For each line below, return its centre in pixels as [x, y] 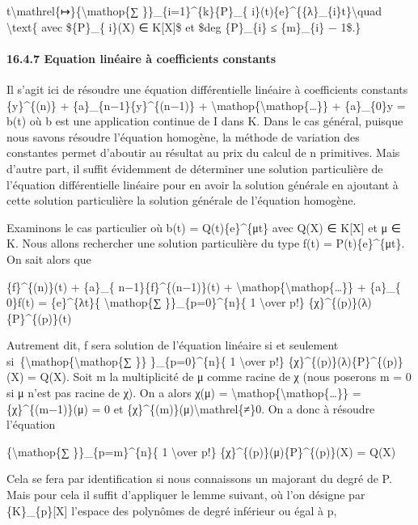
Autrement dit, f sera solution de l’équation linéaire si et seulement [173, 345]
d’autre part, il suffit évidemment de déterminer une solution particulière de [195, 168]
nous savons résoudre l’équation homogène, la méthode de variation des [183, 136]
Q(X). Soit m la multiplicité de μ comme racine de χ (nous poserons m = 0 [226, 377]
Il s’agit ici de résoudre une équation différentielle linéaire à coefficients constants [207, 89]
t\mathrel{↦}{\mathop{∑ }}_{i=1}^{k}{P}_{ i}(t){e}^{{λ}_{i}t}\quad [194, 11]
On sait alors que [49, 258]
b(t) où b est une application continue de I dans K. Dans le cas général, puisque [205, 121]
